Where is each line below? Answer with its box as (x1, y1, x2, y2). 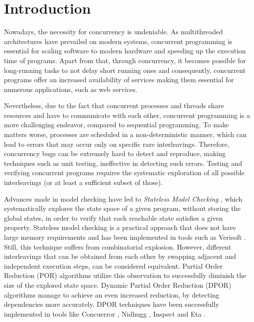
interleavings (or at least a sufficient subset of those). (4, 177, 163, 187)
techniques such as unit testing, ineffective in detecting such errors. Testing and (4, 158, 242, 168)
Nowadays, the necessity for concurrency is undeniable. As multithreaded (4, 26, 223, 37)
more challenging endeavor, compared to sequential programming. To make (4, 119, 229, 130)
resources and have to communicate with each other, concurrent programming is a (4, 110, 250, 120)
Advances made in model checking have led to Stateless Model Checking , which (4, 193, 242, 204)
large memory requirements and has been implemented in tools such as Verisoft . (4, 232, 246, 242)
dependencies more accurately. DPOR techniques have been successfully (4, 299, 219, 309)
